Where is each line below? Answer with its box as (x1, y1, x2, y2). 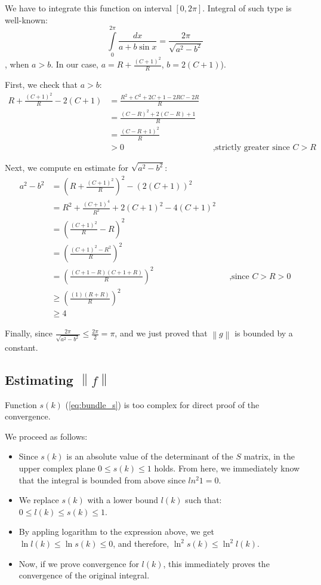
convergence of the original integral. (18, 569, 150, 581)
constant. (5, 341, 38, 353)
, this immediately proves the (163, 557, 270, 569)
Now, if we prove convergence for (18, 557, 139, 569)
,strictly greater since (212, 143, 290, 152)
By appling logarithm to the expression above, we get (18, 525, 214, 538)
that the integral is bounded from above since (18, 473, 186, 486)
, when (5, 58, 29, 71)
